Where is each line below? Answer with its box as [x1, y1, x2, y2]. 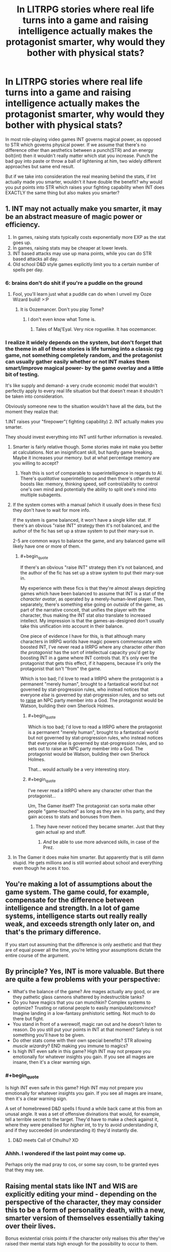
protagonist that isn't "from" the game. [20, 666, 102, 672]
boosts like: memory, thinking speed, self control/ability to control [20, 481, 158, 487]
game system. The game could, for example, [5, 888, 149, 897]
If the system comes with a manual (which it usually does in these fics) [12, 502, 161, 508]
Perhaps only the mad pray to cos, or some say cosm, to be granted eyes [5, 1161, 159, 1168]
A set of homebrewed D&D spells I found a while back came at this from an [5, 1105, 162, 1111]
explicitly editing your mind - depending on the [5, 1190, 157, 1198]
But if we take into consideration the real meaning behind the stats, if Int [5, 173, 156, 180]
